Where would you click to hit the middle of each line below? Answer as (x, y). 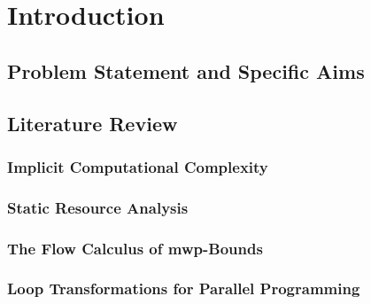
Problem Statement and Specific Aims (186, 70)
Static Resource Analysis (98, 207)
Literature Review (93, 123)
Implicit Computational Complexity (138, 166)
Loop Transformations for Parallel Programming (184, 288)
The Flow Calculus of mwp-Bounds (135, 248)
